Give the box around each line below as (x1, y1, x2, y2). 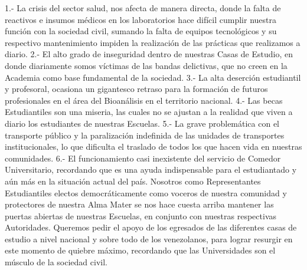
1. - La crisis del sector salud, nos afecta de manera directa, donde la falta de (5, 2, 281, 14)
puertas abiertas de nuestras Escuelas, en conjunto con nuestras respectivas (5, 209, 277, 222)
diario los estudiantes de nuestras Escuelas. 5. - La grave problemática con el (5, 117, 279, 129)
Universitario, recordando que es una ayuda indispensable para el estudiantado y (5, 163, 297, 176)
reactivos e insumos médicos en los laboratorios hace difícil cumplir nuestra (5, 13, 276, 25)
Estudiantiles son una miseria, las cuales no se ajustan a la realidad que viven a (5, 106, 293, 118)
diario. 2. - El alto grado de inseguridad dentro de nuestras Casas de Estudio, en (5, 48, 293, 60)
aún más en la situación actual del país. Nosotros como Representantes (5, 174, 261, 187)
